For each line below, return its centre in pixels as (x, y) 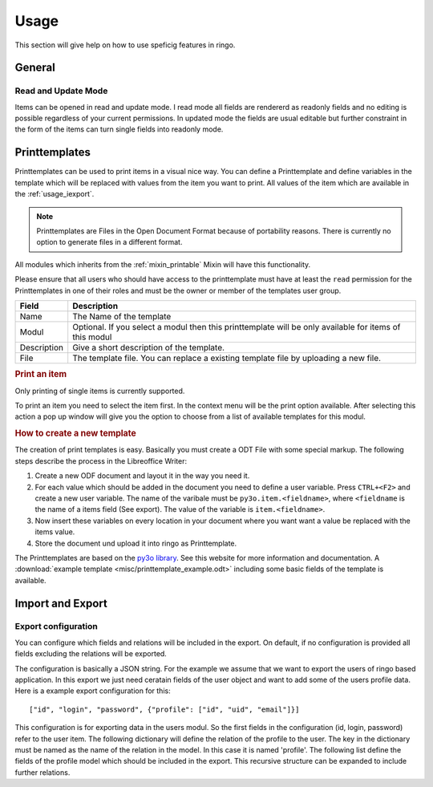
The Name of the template (122, 316)
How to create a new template (75, 433)
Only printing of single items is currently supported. (100, 391)
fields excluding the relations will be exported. (91, 654)
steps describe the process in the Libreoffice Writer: (101, 460)
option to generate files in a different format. (109, 242)
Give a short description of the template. (148, 347)
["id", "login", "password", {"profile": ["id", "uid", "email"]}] (164, 709)
